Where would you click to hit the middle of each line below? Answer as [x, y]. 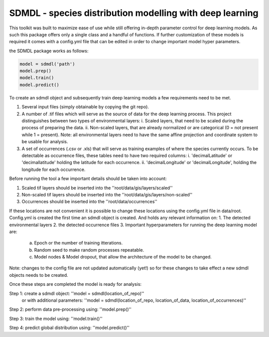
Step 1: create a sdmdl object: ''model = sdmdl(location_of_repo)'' [77, 293]
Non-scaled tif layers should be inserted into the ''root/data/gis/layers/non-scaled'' [107, 194]
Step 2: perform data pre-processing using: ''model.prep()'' [70, 309]
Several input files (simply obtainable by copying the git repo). [85, 107]
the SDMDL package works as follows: [49, 51]
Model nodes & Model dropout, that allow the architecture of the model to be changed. [123, 257]
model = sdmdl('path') [47, 64]
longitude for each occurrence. [54, 169]
